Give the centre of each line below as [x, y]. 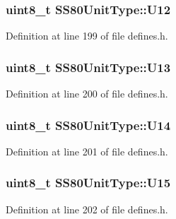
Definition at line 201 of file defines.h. [87, 151]
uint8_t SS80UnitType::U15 [88, 183]
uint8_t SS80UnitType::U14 [88, 125]
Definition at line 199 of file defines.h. [87, 36]
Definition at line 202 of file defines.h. [87, 209]
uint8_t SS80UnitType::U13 [88, 67]
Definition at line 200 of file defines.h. [87, 94]
